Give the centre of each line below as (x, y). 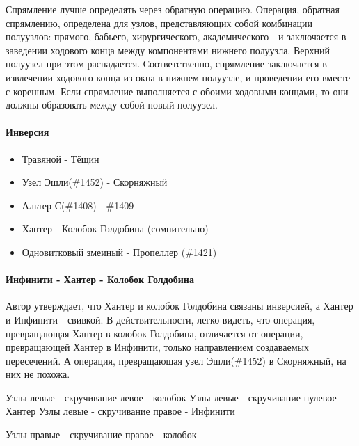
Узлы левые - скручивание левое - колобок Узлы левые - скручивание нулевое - (174, 397)
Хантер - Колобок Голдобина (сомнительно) (115, 229)
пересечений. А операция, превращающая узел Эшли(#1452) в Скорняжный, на (176, 360)
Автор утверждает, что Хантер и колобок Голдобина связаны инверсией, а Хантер (179, 306)
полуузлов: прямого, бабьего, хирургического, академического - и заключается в (176, 37)
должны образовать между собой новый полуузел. (112, 105)
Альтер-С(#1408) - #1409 (78, 205)
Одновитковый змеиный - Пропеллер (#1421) (119, 252)
